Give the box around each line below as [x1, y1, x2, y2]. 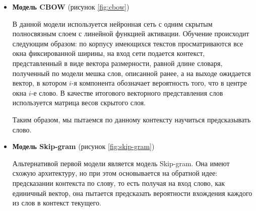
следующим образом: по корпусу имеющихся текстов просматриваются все [12, 38, 243, 48]
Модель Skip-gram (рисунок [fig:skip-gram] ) [12, 141, 155, 152]
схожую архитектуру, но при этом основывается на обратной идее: [12, 168, 218, 178]
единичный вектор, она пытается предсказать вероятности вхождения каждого [12, 187, 252, 198]
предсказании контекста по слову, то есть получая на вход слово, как [12, 177, 225, 188]
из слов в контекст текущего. [12, 197, 101, 208]
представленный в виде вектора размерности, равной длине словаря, [12, 57, 223, 68]
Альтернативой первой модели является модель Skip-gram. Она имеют [12, 158, 230, 168]
